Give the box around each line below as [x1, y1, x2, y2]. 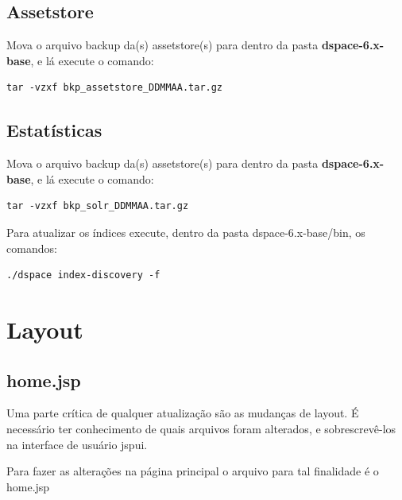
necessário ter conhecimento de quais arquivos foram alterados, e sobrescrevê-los [6, 420, 396, 436]
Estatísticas [6, 118, 102, 142]
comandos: [6, 239, 57, 256]
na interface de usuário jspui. [6, 436, 148, 452]
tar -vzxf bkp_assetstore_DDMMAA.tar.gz [6, 82, 223, 94]
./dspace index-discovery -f [6, 269, 160, 281]
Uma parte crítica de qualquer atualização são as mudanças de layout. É [6, 405, 359, 421]
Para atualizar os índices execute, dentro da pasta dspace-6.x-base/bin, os [6, 223, 365, 240]
